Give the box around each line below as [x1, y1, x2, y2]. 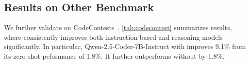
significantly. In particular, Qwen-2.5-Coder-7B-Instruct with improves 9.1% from [4, 41, 246, 51]
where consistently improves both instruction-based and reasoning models [4, 32, 223, 42]
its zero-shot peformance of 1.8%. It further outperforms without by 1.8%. [4, 50, 225, 61]
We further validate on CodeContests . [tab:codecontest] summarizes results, [4, 22, 232, 32]
